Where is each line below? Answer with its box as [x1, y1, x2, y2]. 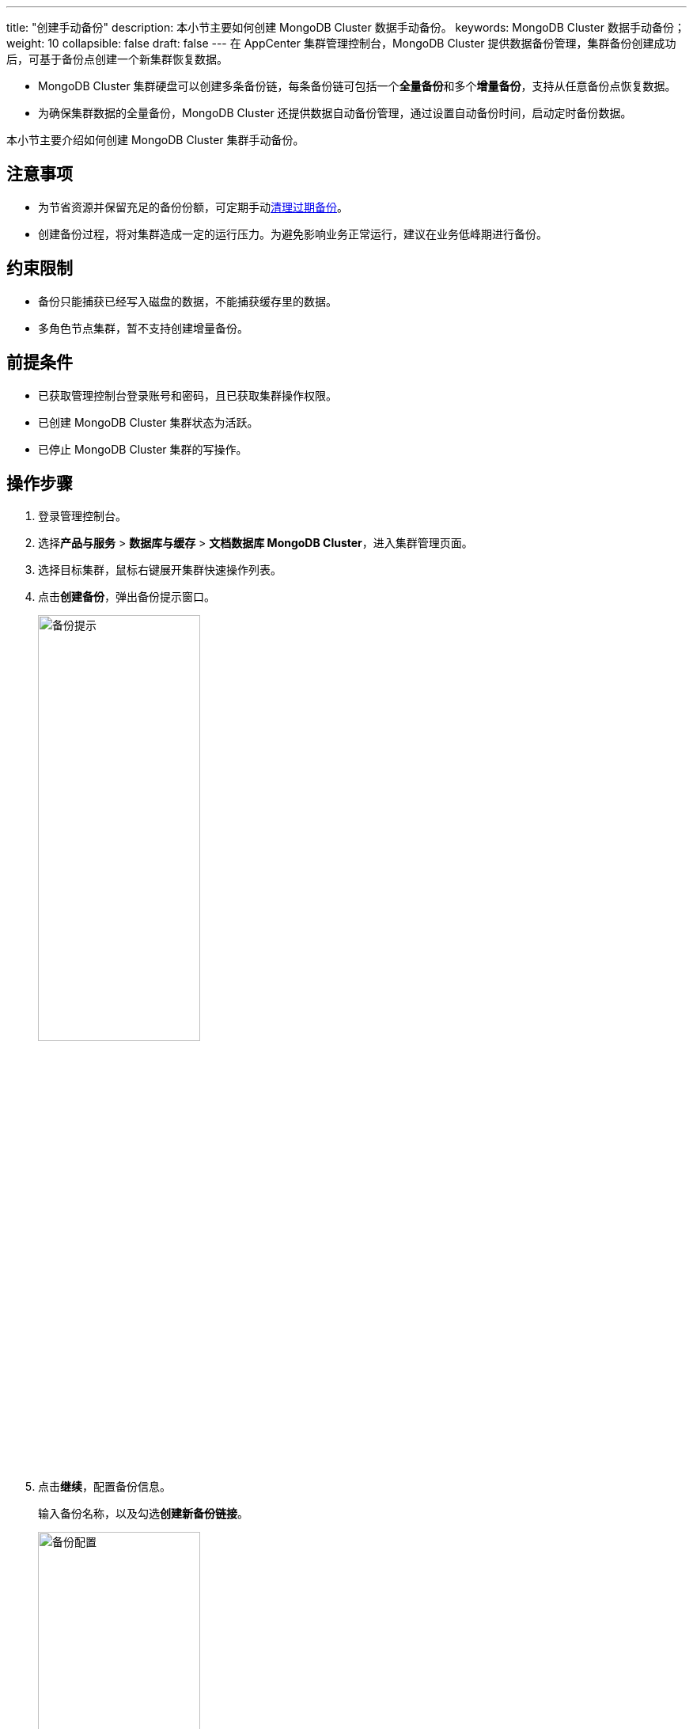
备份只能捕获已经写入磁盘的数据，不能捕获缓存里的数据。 [38, 294, 337, 308]
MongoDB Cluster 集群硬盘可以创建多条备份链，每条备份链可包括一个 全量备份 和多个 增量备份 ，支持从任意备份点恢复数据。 [38, 79, 676, 93]
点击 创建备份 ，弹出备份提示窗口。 [38, 590, 215, 604]
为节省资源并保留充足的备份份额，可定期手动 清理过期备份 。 [38, 199, 348, 214]
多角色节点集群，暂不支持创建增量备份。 [38, 321, 248, 335]
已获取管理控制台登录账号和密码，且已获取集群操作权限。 [38, 388, 337, 402]
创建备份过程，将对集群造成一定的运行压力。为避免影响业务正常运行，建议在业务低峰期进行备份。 [38, 226, 547, 241]
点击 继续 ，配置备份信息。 [38, 1480, 171, 1494]
